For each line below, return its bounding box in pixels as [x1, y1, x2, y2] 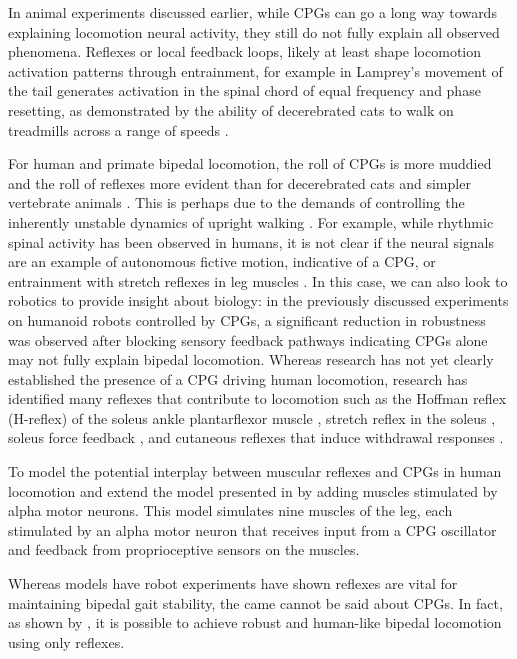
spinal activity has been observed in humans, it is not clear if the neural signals [8, 231, 494, 252]
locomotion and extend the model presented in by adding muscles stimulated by [8, 480, 498, 501]
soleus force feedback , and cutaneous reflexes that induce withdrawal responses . [8, 427, 504, 448]
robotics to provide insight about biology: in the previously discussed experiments [8, 290, 509, 311]
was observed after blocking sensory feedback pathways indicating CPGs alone [8, 329, 488, 350]
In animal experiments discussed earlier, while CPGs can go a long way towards [8, 2, 497, 22]
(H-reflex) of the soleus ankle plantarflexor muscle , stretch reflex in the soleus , [8, 407, 496, 428]
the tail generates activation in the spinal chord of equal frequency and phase [8, 80, 481, 101]
